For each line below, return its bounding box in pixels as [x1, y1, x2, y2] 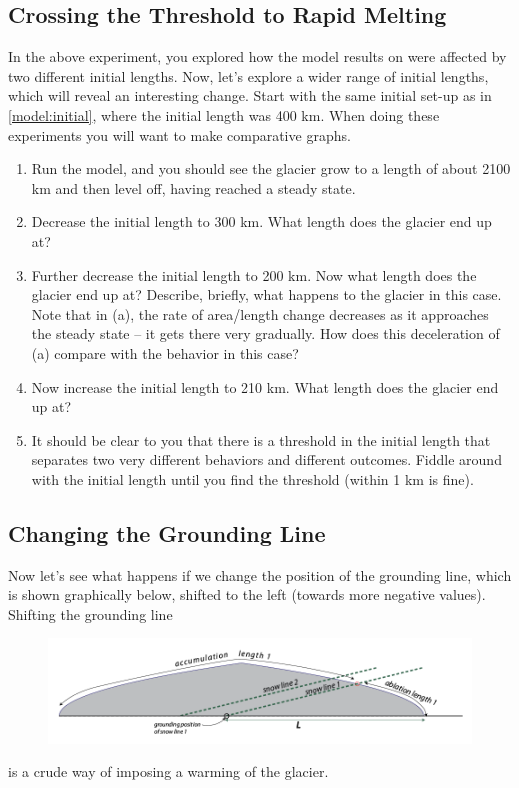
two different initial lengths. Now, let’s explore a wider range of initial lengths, [8, 65, 489, 86]
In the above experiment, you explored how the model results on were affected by [8, 46, 507, 67]
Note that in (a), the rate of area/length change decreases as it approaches [31, 303, 489, 324]
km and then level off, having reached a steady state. [31, 177, 356, 198]
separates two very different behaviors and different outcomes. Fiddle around [31, 449, 502, 470]
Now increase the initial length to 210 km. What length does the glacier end [31, 376, 499, 397]
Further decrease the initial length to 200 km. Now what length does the [31, 264, 477, 285]
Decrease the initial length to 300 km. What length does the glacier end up [31, 211, 492, 232]
